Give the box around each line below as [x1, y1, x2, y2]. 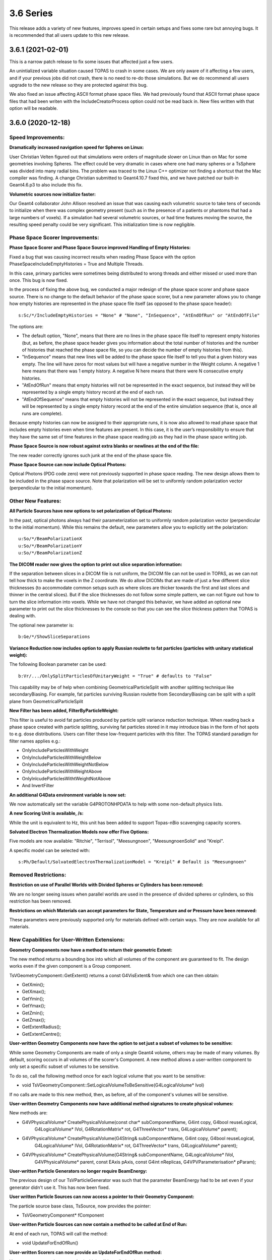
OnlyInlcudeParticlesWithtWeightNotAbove [22, 775, 111, 781]
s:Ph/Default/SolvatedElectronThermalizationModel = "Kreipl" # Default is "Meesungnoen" [18, 859, 247, 865]
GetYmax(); [22, 1003, 46, 1009]
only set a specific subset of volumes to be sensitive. [9, 1063, 119, 1069]
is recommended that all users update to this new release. [9, 32, 129, 38]
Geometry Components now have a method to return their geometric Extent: [9, 947, 173, 953]
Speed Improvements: [9, 134, 65, 141]
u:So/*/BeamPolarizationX [18, 536, 83, 542]
